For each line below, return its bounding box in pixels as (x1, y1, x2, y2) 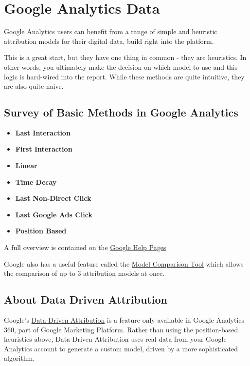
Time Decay (15, 176, 57, 187)
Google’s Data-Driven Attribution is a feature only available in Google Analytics (4, 315, 245, 325)
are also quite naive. (4, 81, 64, 91)
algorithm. (4, 353, 35, 363)
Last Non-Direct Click (15, 193, 91, 203)
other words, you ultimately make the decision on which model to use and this (4, 61, 238, 72)
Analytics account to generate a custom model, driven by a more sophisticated (4, 343, 238, 353)
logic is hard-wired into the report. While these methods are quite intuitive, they (4, 71, 245, 81)
